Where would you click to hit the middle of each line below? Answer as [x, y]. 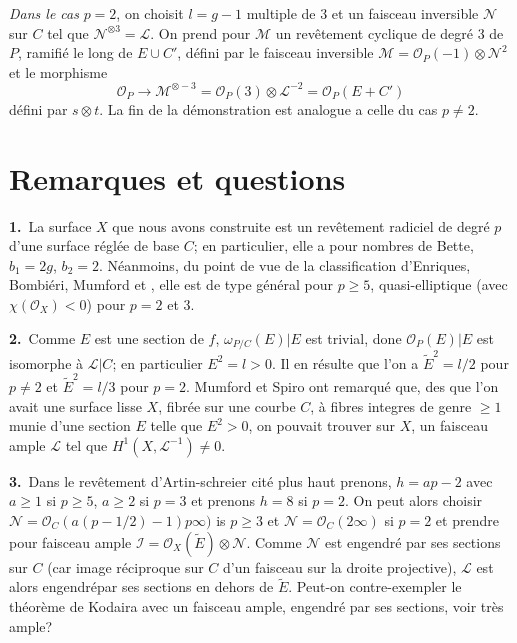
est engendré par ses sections [413, 541]
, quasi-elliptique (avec [439, 284]
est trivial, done [353, 337]
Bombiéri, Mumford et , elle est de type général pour [171, 284]
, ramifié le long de [75, 52]
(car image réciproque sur [125, 566]
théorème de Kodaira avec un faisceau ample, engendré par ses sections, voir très [256, 606]
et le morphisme [58, 71]
